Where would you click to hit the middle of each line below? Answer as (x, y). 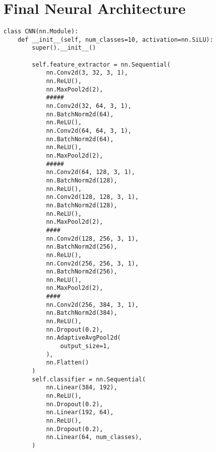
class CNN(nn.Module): (41, 32)
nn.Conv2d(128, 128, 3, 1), (92, 197)
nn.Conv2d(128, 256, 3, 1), (92, 238)
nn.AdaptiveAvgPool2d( (83, 338)
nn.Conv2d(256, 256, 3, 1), (92, 263)
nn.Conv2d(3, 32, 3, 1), (87, 73)
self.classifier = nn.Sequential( (89, 379)
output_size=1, (85, 346)
